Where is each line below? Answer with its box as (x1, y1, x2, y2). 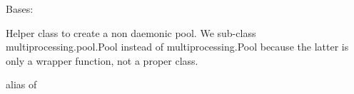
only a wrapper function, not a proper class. (6, 53, 198, 68)
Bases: (6, 1, 34, 16)
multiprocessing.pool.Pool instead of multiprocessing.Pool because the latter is (6, 39, 349, 54)
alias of (6, 77, 37, 92)
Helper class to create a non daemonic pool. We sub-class (6, 25, 256, 40)
